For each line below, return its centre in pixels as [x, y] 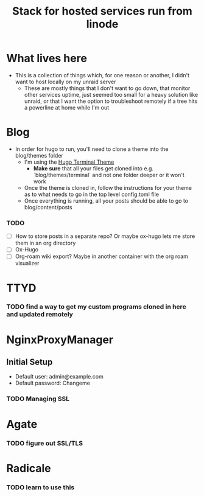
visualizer [27, 264]
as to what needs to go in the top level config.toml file [92, 194]
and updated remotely [40, 315]
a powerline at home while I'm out [67, 107]
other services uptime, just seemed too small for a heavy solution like [111, 94]
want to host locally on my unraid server [65, 82]
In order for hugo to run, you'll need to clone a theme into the [92, 149]
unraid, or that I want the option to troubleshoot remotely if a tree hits [111, 101]
